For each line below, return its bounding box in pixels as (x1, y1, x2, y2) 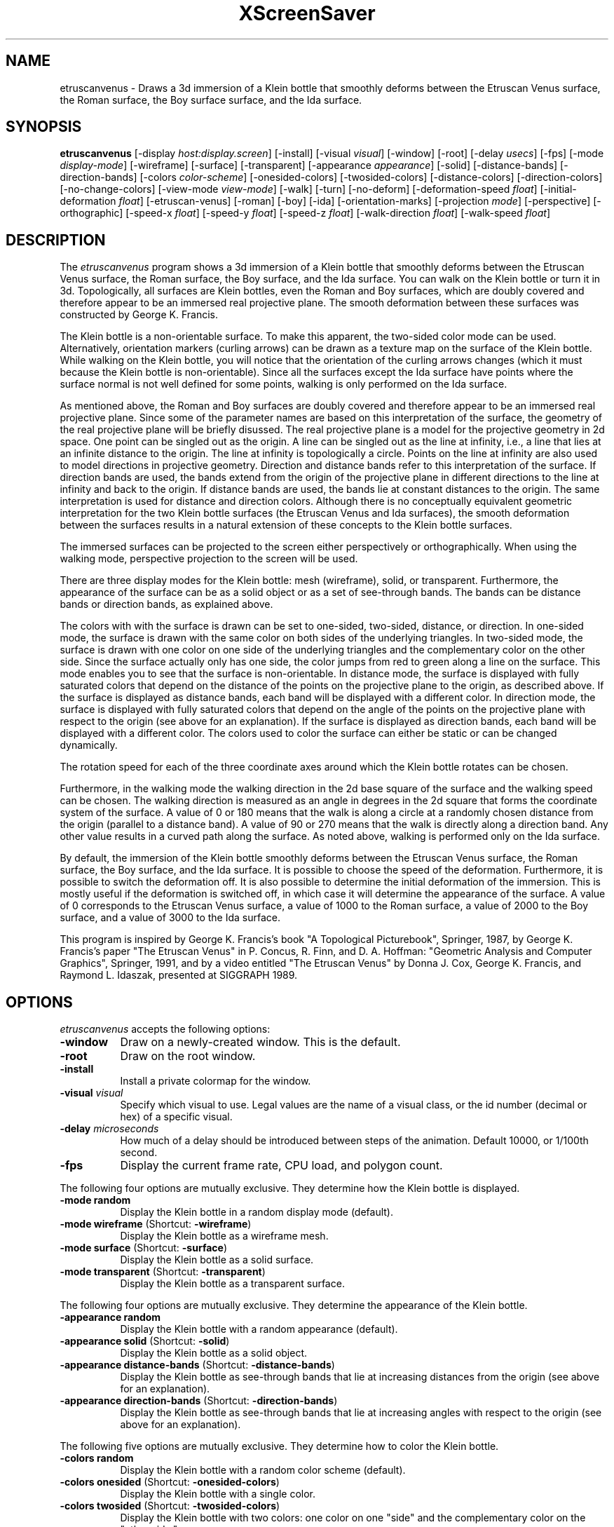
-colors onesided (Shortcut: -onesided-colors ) (60, 1476, 280, 1488)
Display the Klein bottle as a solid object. (120, 1347, 308, 1359)
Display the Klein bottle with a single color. (120, 1488, 316, 1500)
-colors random (60, 1452, 134, 1465)
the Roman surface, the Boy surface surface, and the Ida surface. (60, 93, 362, 106)
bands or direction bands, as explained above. (60, 598, 273, 611)
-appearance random (60, 1311, 161, 1324)
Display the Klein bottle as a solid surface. (120, 1254, 314, 1266)
